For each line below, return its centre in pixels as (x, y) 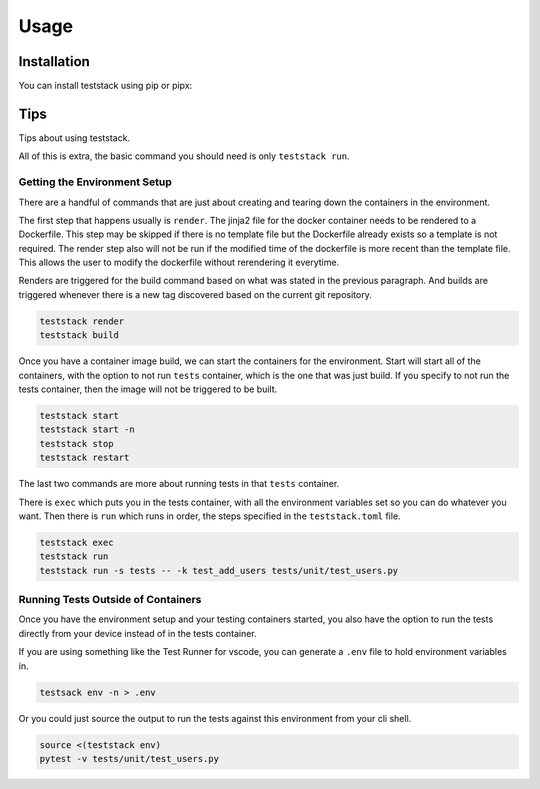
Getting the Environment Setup (95, 182)
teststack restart (84, 458)
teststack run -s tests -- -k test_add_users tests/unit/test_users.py (219, 570)
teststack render (82, 321)
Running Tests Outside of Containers (110, 600)
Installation (54, 61)
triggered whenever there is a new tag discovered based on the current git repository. (195, 294)
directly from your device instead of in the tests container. (137, 633)
